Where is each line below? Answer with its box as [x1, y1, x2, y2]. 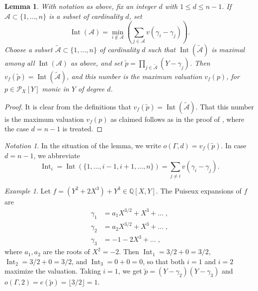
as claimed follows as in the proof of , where [110, 113, 245, 124]
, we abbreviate [33, 150, 80, 160]
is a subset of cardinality [49, 10, 123, 21]
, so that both [143, 256, 185, 266]
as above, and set [71, 57, 123, 68]
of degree [78, 83, 105, 94]
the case [4, 123, 29, 134]
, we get [118, 266, 142, 276]
